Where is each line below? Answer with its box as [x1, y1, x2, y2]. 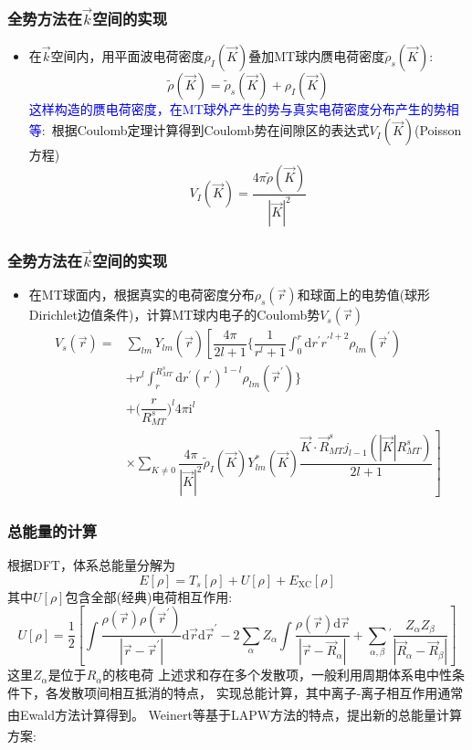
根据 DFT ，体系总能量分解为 [7, 555, 175, 575]
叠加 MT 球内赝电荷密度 [248, 46, 385, 65]
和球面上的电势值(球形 [297, 285, 431, 304]
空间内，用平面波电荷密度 [50, 46, 205, 65]
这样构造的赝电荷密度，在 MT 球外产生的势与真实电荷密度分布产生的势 [28, 99, 446, 118]
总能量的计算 [7, 519, 98, 542]
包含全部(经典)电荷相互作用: [65, 586, 233, 606]
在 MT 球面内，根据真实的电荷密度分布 [28, 285, 255, 304]
